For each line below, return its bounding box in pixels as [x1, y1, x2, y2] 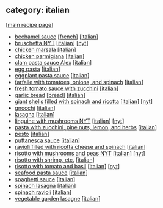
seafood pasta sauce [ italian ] [14, 169, 88, 176]
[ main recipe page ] [5, 21, 54, 28]
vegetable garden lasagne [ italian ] [14, 195, 101, 202]
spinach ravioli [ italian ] [14, 188, 71, 196]
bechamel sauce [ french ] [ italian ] [14, 33, 99, 40]
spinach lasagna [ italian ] [14, 182, 76, 189]
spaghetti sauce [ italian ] [14, 175, 76, 182]
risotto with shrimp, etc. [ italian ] [14, 156, 95, 163]
